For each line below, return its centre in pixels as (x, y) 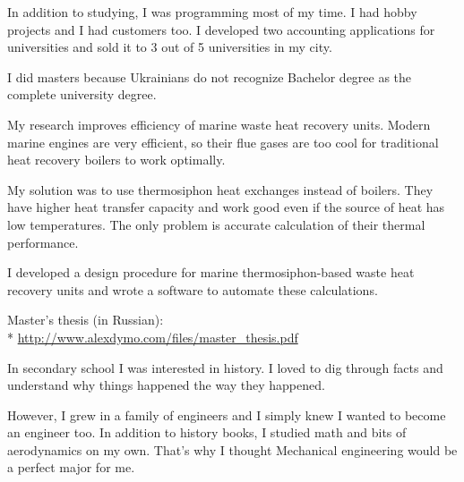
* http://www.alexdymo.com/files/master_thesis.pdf (153, 337)
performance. (43, 242)
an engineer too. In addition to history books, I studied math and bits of (207, 432)
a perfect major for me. (71, 467)
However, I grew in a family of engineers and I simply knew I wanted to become (227, 414)
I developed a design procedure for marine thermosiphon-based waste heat (211, 272)
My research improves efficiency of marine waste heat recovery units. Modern (219, 124)
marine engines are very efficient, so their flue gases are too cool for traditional (223, 142)
